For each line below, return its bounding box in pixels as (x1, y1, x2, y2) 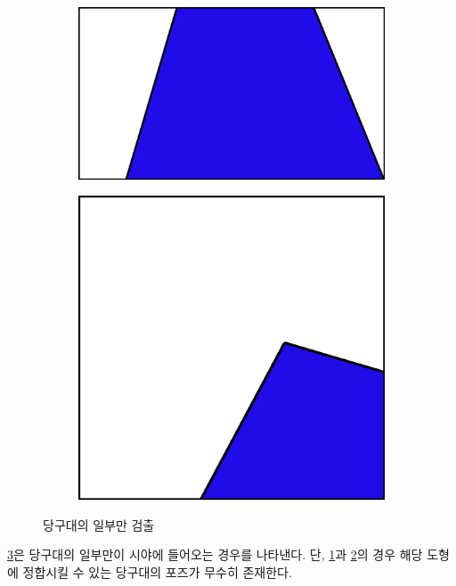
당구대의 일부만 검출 (43, 515, 155, 534)
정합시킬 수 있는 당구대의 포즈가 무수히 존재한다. (22, 563, 292, 582)
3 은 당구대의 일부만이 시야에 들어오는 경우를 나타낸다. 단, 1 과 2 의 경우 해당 (7, 545, 423, 564)
